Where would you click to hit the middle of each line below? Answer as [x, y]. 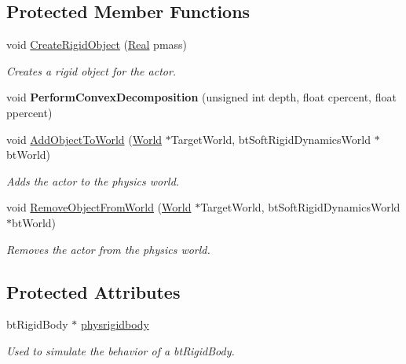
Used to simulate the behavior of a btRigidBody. [121, 350]
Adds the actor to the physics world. [93, 180]
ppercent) [29, 112]
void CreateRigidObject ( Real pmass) [97, 44]
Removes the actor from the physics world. [108, 249]
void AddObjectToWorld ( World [84, 139]
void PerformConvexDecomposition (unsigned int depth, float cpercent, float [201, 97]
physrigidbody [115, 324]
